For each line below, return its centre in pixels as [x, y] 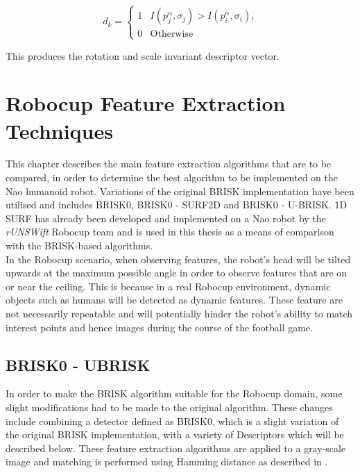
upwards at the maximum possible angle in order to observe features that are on [177, 273]
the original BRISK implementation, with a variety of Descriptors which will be [175, 434]
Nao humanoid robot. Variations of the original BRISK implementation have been [180, 191]
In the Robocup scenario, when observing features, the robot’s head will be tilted [178, 259]
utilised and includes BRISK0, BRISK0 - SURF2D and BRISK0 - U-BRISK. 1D [177, 205]
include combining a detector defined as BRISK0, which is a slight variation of [172, 421]
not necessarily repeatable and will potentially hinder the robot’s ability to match [179, 313]
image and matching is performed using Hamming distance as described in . [167, 462]
